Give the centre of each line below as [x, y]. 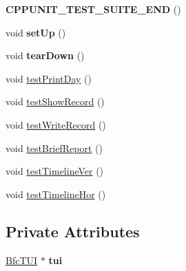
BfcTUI [22, 260]
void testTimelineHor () [56, 194]
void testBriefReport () [54, 148]
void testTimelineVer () [55, 171]
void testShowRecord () [55, 101]
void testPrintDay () [49, 78]
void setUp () [36, 32]
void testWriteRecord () [56, 124]
